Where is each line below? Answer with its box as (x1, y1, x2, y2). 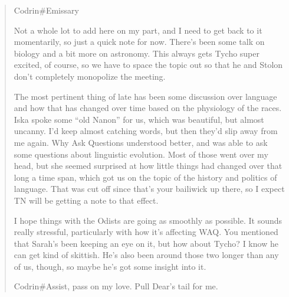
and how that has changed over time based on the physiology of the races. (14, 102, 282, 114)
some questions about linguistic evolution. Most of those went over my (14, 148, 268, 160)
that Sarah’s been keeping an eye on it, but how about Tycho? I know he (14, 237, 278, 249)
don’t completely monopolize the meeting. (14, 70, 166, 82)
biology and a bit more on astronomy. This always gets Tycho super (14, 47, 260, 59)
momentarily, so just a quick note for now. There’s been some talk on (14, 35, 265, 48)
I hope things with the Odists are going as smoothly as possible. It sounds (14, 214, 283, 226)
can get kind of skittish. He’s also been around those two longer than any (14, 249, 279, 261)
